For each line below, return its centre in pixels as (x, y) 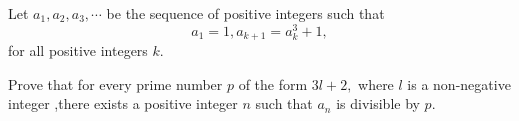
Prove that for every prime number (115, 83)
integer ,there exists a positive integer (123, 103)
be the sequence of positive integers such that (245, 13)
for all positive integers (78, 50)
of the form (273, 83)
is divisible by (378, 103)
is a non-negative (459, 83)
